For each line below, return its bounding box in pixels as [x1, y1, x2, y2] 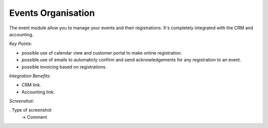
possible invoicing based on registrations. [21, 64, 107, 69]
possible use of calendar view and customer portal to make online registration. [21, 50, 182, 56]
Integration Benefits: [9, 72, 51, 79]
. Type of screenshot [9, 107, 52, 113]
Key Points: [9, 41, 32, 47]
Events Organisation [9, 7, 95, 18]
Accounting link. [21, 89, 55, 95]
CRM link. [21, 82, 42, 88]
